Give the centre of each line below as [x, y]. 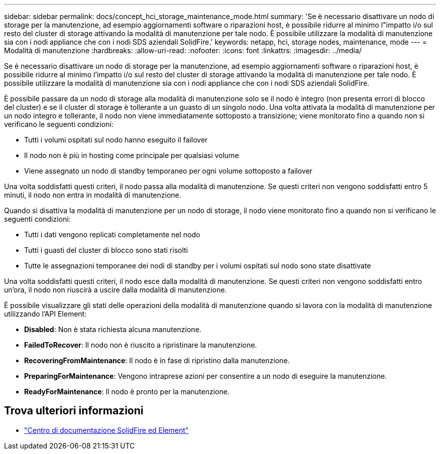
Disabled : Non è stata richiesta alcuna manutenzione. [113, 329]
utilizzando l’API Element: [45, 314]
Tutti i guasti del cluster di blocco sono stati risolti [106, 250]
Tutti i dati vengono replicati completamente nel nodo [112, 235]
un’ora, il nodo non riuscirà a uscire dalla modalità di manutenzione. [116, 290]
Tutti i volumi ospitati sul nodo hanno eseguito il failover [116, 140]
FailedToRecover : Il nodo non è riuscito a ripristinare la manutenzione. [141, 345]
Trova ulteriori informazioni [74, 411]
